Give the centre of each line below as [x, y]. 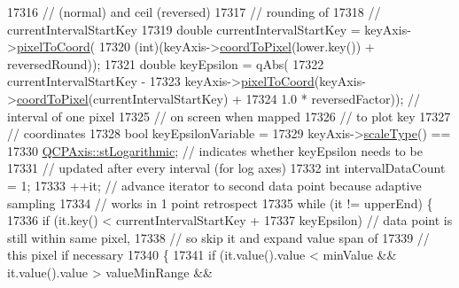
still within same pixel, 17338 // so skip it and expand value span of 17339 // [218, 237]
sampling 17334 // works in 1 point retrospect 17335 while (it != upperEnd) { [220, 202]
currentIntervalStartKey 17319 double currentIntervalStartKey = [184, 29]
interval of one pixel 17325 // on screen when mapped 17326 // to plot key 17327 [229, 116]
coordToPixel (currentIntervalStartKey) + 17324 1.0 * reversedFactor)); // [218, 98]
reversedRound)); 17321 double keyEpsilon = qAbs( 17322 [166, 63]
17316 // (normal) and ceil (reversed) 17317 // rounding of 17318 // [194, 12]
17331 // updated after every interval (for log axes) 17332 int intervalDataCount [226, 168]
